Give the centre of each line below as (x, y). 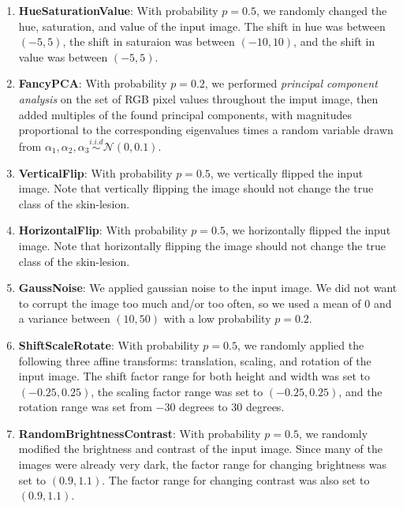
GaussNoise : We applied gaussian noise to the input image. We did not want (208, 288)
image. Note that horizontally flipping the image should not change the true (202, 245)
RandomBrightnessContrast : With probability (140, 433)
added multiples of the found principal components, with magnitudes (185, 114)
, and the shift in (334, 41)
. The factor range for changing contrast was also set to (236, 479)
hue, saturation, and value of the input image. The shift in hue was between (202, 26)
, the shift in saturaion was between (149, 41)
